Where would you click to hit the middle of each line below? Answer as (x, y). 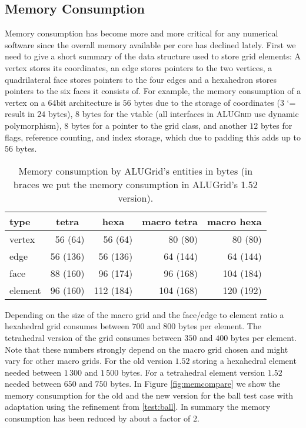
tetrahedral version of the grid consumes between (93, 337)
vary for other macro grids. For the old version (89, 361)
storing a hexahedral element (245, 361)
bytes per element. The (220, 326)
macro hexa (234, 221)
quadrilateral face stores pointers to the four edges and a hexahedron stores (141, 79)
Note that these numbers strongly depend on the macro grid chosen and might (147, 349)
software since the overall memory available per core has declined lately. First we (150, 44)
